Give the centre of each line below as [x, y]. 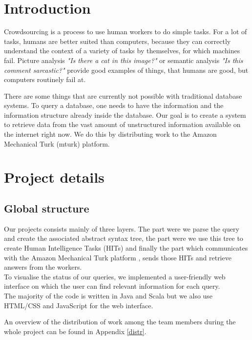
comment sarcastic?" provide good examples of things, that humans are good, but [126, 70]
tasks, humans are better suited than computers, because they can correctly [117, 41]
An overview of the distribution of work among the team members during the [120, 322]
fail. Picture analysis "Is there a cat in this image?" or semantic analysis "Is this [124, 60]
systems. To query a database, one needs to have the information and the [114, 105]
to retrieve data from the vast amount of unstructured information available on [122, 124]
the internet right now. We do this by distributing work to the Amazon [110, 134]
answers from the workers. [43, 267]
